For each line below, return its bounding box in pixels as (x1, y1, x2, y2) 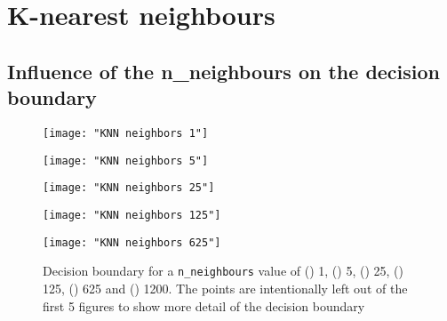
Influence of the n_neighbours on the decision (7, 57, 441, 84)
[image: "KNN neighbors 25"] (43, 181, 215, 195)
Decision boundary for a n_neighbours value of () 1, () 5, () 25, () (43, 261, 403, 280)
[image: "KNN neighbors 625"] (43, 236, 221, 249)
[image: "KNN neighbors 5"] (43, 154, 209, 167)
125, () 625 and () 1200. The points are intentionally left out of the (43, 278, 408, 297)
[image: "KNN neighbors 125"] (43, 208, 221, 221)
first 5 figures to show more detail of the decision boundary (43, 296, 365, 315)
